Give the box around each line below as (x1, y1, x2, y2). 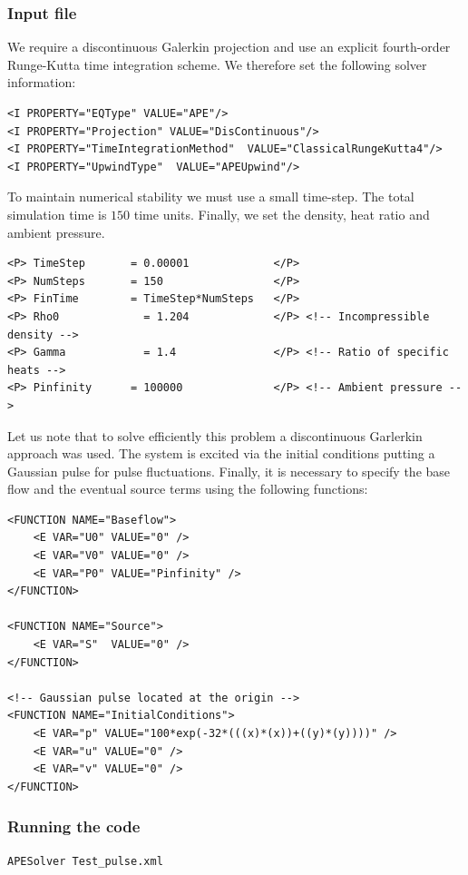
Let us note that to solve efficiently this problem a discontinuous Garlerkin (7, 426, 423, 445)
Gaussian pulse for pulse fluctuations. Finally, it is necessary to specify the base (7, 461, 451, 480)
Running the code (7, 815, 141, 838)
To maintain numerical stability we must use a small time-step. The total (7, 187, 414, 206)
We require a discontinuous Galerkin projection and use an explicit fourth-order (7, 37, 451, 56)
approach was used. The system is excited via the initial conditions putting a (7, 444, 435, 463)
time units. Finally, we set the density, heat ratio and (133, 204, 430, 223)
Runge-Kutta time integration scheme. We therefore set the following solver (7, 54, 427, 74)
